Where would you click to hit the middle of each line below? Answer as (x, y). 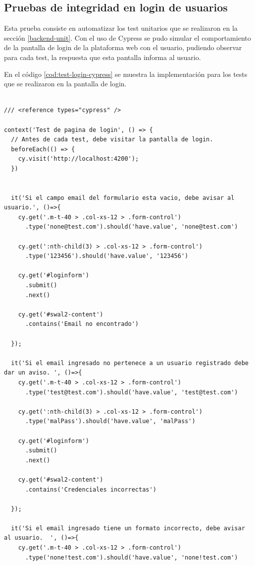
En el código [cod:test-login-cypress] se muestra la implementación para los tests (126, 74)
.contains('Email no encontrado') (82, 324)
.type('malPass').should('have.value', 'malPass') (110, 421)
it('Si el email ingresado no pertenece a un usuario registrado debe (130, 363)
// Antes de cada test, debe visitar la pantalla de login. (112, 140)
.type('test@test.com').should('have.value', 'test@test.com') (131, 392)
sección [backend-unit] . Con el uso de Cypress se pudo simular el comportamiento (127, 37)
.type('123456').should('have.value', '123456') (107, 256)
